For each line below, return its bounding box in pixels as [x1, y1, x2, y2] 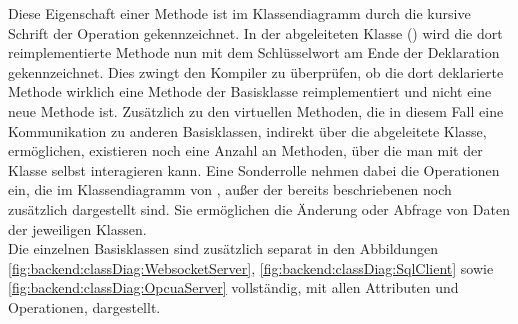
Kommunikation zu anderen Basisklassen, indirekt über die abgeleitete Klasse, [8, 120, 487, 141]
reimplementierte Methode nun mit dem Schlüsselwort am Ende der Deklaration [8, 42, 500, 63]
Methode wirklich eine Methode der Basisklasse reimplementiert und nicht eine [8, 81, 492, 102]
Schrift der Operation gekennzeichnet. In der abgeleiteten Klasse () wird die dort [8, 22, 503, 43]
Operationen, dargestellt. [8, 296, 161, 317]
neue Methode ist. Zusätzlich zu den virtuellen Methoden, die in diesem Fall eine [8, 100, 504, 121]
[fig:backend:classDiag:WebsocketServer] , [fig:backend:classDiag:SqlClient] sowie [8, 257, 494, 278]
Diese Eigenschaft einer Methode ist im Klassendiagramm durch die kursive [8, 3, 471, 23]
